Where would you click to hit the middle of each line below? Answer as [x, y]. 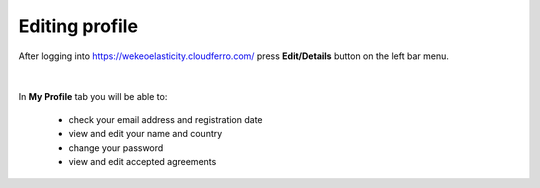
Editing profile [78, 26]
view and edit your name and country [145, 134]
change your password [116, 147]
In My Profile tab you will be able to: [93, 97]
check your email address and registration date [165, 119]
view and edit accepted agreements [142, 161]
